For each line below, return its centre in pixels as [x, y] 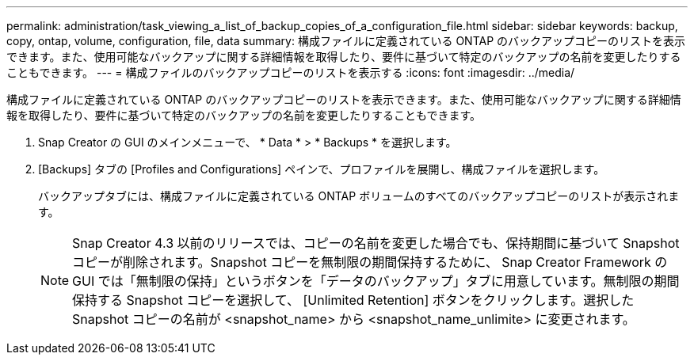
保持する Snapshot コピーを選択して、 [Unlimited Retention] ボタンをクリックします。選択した [353, 300]
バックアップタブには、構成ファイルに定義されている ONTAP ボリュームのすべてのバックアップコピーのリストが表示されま [359, 196]
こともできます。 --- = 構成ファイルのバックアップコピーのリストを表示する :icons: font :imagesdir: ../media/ [291, 72]
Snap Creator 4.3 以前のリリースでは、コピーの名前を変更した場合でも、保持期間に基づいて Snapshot [376, 243]
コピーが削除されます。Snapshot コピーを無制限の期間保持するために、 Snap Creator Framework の [370, 262]
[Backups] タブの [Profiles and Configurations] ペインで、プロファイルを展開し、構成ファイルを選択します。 [322, 169]
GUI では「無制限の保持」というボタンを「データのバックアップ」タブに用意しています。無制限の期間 [376, 281]
